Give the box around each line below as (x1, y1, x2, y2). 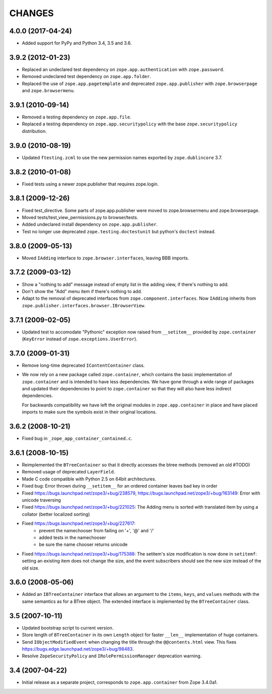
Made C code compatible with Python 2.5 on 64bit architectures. (22, 476, 156, 482)
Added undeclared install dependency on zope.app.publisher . (22, 222, 158, 228)
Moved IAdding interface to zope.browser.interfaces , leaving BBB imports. (22, 255, 189, 261)
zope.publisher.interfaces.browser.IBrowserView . (22, 302, 146, 308)
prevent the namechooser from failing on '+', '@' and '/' (39, 527, 155, 533)
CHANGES (9, 8, 54, 19)
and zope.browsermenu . (22, 88, 75, 94)
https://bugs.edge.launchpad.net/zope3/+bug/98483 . (22, 646, 134, 652)
